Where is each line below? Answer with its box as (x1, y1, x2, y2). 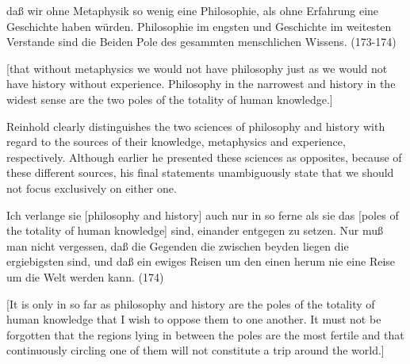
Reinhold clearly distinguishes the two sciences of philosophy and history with (6, 117, 385, 134)
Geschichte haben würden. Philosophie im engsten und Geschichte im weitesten (6, 17, 392, 34)
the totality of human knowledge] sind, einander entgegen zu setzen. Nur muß (6, 222, 384, 239)
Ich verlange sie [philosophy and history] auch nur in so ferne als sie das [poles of (6, 206, 399, 223)
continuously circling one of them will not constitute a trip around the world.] (6, 342, 385, 358)
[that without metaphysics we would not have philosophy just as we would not (6, 59, 388, 76)
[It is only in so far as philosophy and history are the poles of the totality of (6, 295, 375, 312)
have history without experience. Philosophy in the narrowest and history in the (6, 75, 396, 92)
